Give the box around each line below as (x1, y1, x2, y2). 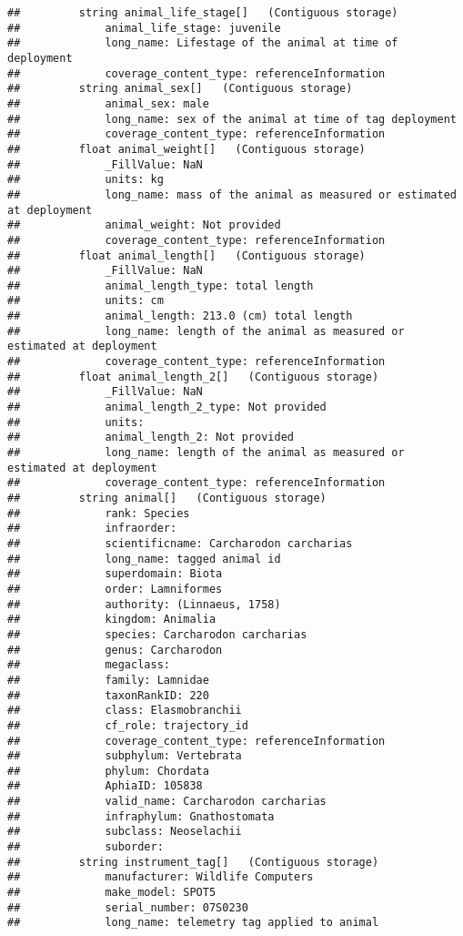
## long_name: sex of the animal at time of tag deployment (7, 112, 457, 126)
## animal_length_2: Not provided (7, 431, 294, 444)
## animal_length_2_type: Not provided (7, 401, 327, 414)
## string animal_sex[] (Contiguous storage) (7, 82, 353, 96)
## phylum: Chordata (7, 764, 209, 778)
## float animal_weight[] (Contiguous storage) (7, 142, 366, 156)
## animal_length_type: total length (7, 279, 314, 292)
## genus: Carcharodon (7, 643, 223, 656)
